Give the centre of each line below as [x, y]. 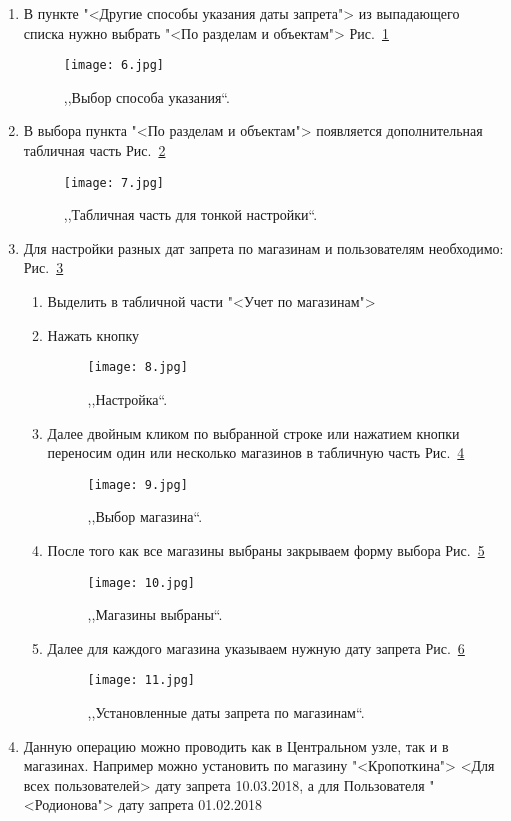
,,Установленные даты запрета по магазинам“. [226, 712]
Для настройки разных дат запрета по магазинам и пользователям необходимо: [263, 247]
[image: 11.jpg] [141, 680]
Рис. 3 [43, 267]
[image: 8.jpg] [137, 367]
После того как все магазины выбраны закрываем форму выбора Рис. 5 [266, 549]
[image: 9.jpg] [137, 484]
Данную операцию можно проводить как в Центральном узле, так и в [236, 745]
